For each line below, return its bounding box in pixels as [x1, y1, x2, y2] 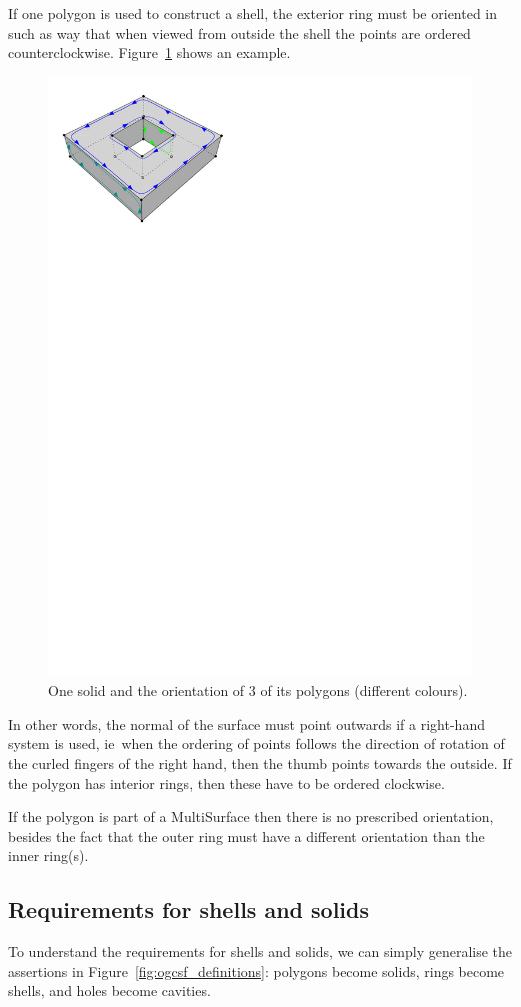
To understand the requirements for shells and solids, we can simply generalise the [8, 941, 513, 962]
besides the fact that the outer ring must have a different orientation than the [8, 825, 485, 846]
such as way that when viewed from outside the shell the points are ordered [8, 22, 471, 43]
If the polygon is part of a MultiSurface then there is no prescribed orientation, [8, 806, 494, 827]
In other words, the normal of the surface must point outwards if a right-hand [8, 713, 485, 734]
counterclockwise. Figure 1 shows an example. [8, 42, 291, 63]
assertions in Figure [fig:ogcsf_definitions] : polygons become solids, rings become [8, 960, 505, 981]
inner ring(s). [8, 845, 89, 866]
